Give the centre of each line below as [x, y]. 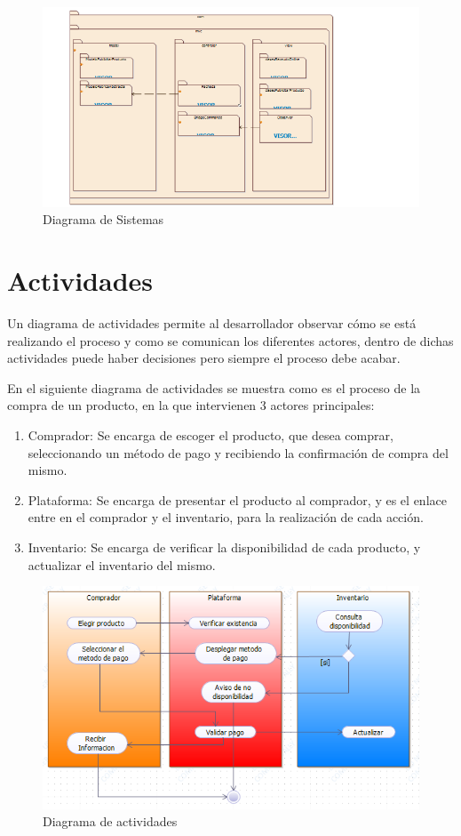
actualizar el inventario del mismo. [122, 564]
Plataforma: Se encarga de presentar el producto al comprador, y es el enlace [237, 499]
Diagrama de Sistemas [103, 219]
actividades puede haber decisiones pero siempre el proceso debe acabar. [204, 358]
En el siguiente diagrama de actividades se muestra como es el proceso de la [214, 387]
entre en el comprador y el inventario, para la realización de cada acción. [226, 517]
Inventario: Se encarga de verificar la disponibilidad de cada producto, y [224, 547]
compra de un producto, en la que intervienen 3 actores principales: [191, 405]
